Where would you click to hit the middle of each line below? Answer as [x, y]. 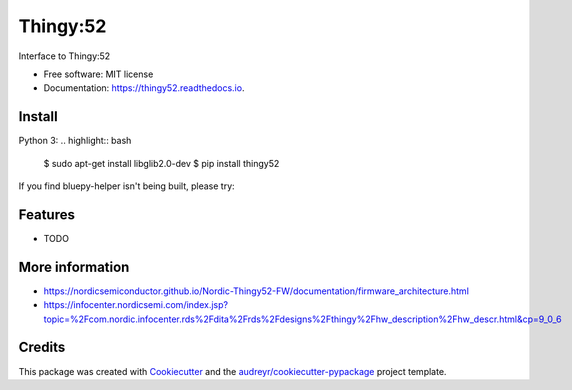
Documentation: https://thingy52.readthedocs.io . [144, 88]
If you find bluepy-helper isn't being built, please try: [126, 186]
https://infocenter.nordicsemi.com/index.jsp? [136, 305]
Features [46, 214]
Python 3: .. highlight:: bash [75, 141]
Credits [42, 347]
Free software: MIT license [98, 74]
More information [74, 266]
